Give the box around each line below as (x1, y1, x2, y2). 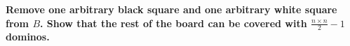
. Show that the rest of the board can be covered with (40, 15, 307, 30)
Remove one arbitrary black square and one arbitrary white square (6, 2, 337, 16)
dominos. (6, 29, 50, 44)
